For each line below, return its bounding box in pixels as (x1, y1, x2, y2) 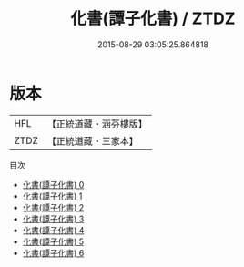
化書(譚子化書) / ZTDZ (70, 8, 236, 29)
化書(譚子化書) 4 (22, 224, 85, 235)
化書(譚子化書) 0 (22, 179, 85, 190)
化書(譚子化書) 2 (22, 201, 85, 212)
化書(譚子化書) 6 (22, 247, 85, 258)
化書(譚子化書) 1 (22, 190, 83, 201)
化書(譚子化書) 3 (22, 213, 85, 224)
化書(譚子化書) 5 (22, 236, 85, 247)
